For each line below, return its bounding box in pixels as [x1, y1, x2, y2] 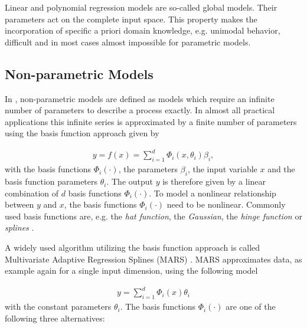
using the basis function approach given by [5, 127, 159, 139]
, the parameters [118, 163, 178, 175]
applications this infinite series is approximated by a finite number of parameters [5, 115, 297, 127]
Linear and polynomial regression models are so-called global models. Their [5, 1, 277, 13]
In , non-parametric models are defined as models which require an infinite [5, 92, 275, 104]
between [5, 198, 34, 211]
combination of [5, 186, 59, 199]
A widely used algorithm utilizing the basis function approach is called [5, 241, 260, 254]
